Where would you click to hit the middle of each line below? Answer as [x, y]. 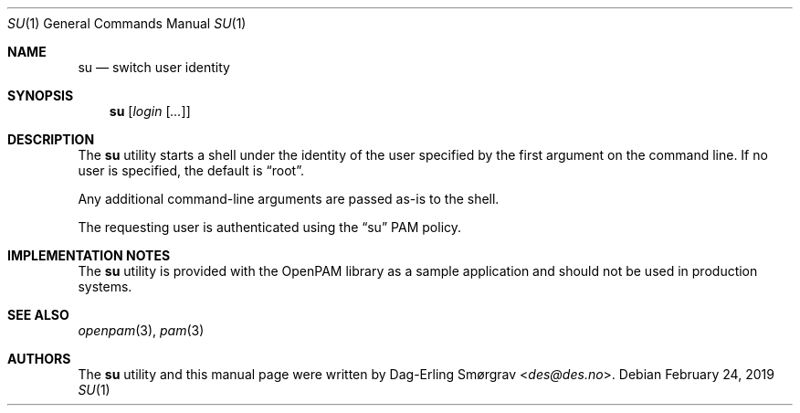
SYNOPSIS [41, 95]
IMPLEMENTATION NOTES [89, 255]
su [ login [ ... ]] [150, 111]
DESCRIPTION [51, 139]
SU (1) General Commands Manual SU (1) [127, 23]
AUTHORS [39, 359]
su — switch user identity [154, 67]
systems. [105, 286]
